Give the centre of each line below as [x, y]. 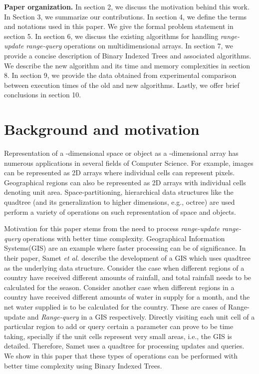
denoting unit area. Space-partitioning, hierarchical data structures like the [119, 192]
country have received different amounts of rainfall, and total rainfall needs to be [128, 277]
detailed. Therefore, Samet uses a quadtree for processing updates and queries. [124, 346]
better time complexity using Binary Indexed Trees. [83, 365]
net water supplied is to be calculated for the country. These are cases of [115, 306]
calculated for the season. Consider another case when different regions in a [119, 287]
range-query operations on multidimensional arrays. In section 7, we [130, 46]
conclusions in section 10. [43, 95]
